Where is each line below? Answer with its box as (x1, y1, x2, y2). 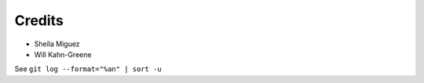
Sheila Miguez (34, 39, 80, 49)
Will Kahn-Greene (34, 49, 92, 59)
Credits (14, 12, 64, 29)
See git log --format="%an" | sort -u (14, 64, 162, 74)
